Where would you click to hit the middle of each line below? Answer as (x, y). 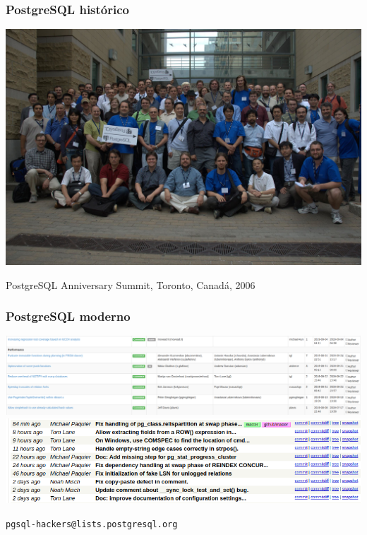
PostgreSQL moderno (68, 316)
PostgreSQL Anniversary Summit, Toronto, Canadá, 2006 (131, 284)
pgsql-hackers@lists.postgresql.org (92, 524)
